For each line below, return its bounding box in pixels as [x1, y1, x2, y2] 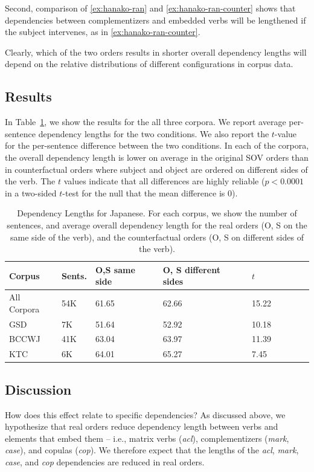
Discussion [5, 380, 72, 398]
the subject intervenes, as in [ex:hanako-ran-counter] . [5, 25, 200, 38]
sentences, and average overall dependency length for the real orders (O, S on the [7, 218, 307, 231]
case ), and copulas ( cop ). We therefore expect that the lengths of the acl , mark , [5, 444, 299, 456]
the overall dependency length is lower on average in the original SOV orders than [5, 150, 309, 163]
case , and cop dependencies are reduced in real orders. [5, 455, 205, 468]
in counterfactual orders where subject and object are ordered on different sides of [5, 163, 308, 175]
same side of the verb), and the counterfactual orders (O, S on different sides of [10, 230, 304, 243]
